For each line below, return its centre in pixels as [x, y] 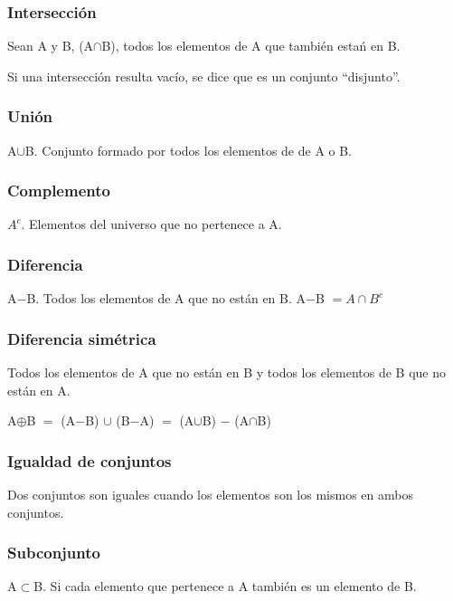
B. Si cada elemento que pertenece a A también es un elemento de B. [225, 586]
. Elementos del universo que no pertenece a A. [151, 224]
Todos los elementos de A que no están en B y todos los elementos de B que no [226, 372]
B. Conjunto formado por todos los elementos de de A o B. [189, 150]
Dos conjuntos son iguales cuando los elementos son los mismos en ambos [210, 495]
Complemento [59, 191]
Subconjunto [54, 553]
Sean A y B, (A [51, 46]
